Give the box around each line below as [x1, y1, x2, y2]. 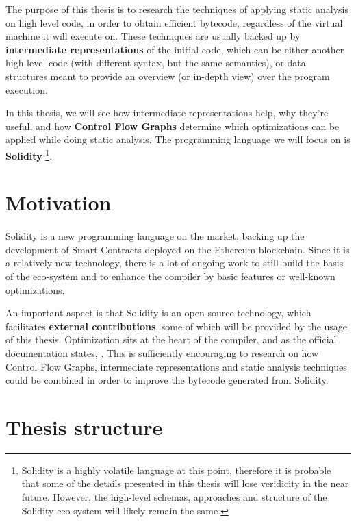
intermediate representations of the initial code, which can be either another [5, 42, 344, 56]
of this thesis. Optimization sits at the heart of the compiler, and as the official [5, 332, 337, 347]
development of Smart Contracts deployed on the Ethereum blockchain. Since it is [5, 242, 350, 256]
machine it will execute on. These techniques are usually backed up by [5, 29, 301, 43]
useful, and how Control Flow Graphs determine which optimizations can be [5, 119, 340, 133]
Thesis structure [5, 412, 163, 440]
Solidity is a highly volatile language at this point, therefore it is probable [21, 462, 331, 477]
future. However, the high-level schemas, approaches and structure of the [21, 490, 327, 504]
